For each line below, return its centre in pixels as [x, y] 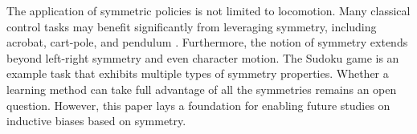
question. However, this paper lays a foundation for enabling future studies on [198, 105]
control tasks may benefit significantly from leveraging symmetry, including [192, 26]
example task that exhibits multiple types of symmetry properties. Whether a [198, 73]
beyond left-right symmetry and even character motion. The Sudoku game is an [203, 57]
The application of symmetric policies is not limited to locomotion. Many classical [208, 10]
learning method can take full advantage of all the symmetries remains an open [202, 89]
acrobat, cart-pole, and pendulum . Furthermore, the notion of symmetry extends [207, 42]
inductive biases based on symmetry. [96, 121]
